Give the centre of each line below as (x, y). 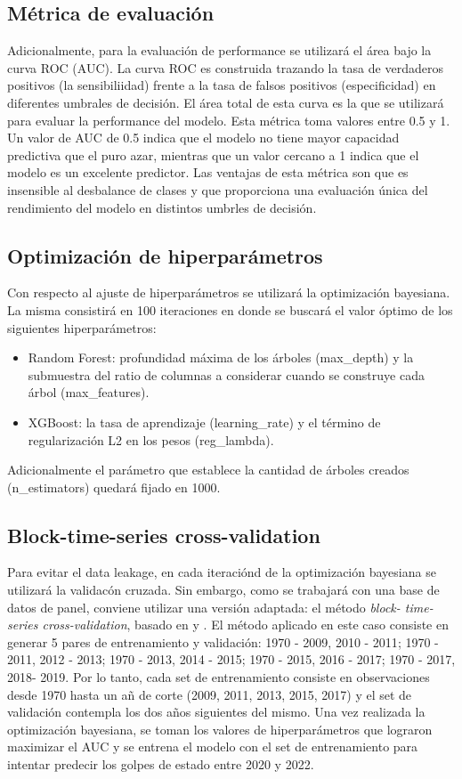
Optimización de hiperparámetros (165, 255)
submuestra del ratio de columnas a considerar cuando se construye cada (226, 374)
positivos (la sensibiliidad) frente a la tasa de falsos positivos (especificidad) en (222, 85)
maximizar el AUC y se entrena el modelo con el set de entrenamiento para (213, 747)
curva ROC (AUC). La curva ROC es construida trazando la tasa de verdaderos (225, 67)
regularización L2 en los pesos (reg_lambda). (151, 439)
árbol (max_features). (89, 392)
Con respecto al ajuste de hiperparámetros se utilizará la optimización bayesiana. (229, 292)
